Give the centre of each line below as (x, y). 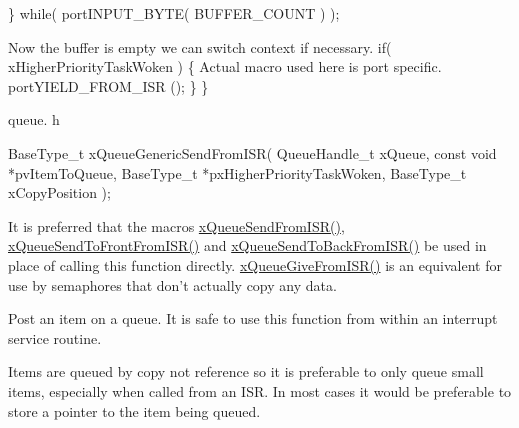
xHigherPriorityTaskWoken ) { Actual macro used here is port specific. (225, 66)
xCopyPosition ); (59, 192)
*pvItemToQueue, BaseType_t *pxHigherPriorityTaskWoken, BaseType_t (237, 172)
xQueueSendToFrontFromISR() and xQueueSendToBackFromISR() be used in (247, 245)
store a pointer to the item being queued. (134, 410)
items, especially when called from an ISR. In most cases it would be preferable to (260, 390)
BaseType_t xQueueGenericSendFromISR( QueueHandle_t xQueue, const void (252, 152)
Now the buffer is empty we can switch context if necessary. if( (200, 46)
